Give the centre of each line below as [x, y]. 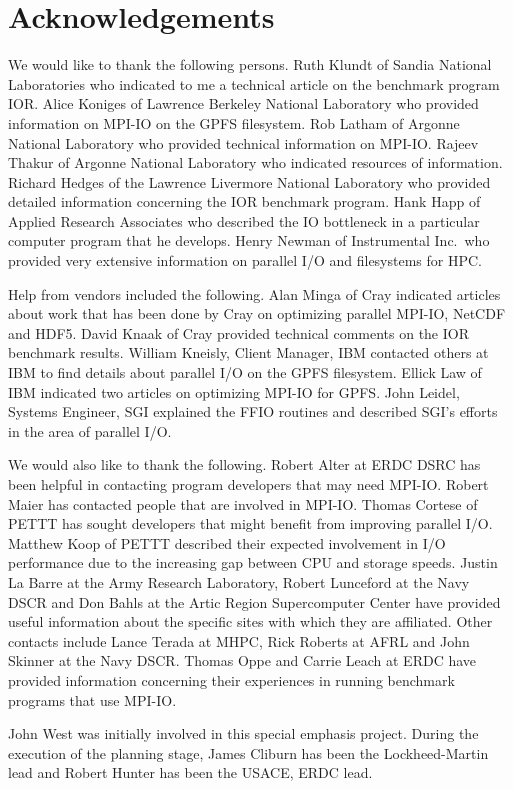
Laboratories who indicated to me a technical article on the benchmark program [254, 83]
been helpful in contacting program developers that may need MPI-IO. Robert [248, 484]
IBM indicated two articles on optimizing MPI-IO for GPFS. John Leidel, [234, 391]
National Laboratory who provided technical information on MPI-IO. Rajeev [243, 142]
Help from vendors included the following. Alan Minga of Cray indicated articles [254, 293]
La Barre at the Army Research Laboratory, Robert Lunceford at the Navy [239, 581]
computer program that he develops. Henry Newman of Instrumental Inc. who [249, 240]
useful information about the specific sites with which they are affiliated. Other [250, 621]
